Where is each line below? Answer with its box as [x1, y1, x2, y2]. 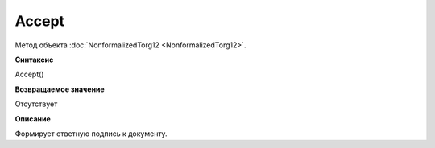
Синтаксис [14, 55, 54, 64]
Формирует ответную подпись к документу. [14, 129, 168, 138]
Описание [14, 113, 52, 124]
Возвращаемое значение [14, 84, 105, 94]
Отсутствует [14, 99, 58, 109]
